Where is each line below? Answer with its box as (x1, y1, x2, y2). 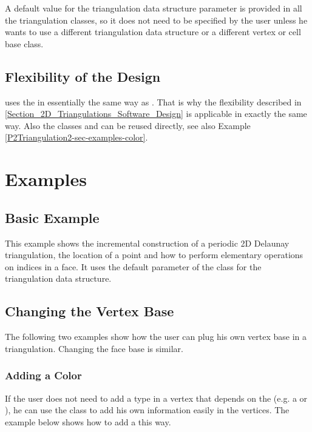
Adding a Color (5, 368, 82, 383)
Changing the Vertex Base (5, 302, 174, 321)
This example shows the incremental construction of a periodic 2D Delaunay (5, 236, 290, 249)
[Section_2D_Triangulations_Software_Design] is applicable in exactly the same (5, 107, 307, 120)
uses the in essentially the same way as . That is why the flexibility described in (5, 95, 302, 108)
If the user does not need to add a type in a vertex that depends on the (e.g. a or (5, 391, 308, 404)
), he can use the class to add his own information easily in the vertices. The (5, 404, 290, 416)
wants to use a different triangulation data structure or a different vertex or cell (5, 25, 301, 38)
